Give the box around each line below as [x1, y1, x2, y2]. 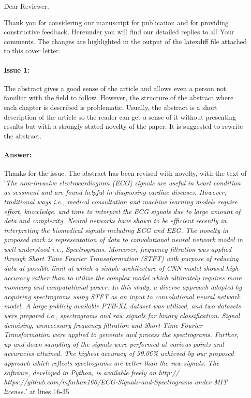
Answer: [4, 149, 32, 159]
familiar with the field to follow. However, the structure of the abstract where [4, 92, 234, 103]
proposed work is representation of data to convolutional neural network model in [4, 234, 243, 245]
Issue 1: [4, 64, 30, 75]
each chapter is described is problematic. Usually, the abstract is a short [4, 102, 218, 112]
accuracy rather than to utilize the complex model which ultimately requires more [4, 272, 242, 282]
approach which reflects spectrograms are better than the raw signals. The [4, 358, 220, 367]
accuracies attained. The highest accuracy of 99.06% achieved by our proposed [4, 348, 234, 358]
